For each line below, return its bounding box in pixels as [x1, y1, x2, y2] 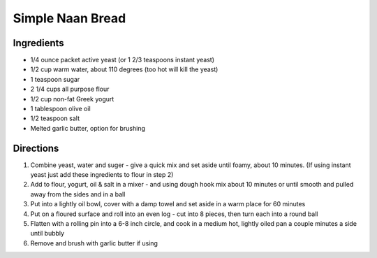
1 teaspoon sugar [30, 75, 80, 83]
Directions [13, 142, 59, 154]
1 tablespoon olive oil [30, 105, 91, 113]
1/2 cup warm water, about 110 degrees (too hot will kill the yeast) [30, 65, 219, 73]
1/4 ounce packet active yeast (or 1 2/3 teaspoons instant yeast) [30, 56, 215, 64]
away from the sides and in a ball [30, 189, 126, 199]
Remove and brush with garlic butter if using [30, 238, 158, 248]
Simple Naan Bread [13, 10, 126, 26]
